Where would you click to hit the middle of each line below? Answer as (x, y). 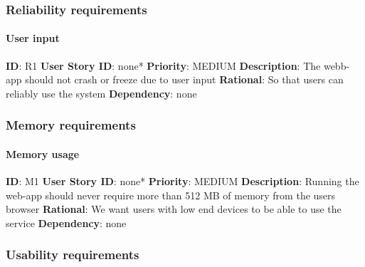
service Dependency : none (66, 222)
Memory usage (43, 153)
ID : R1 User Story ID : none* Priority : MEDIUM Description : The (163, 65)
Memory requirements (71, 125)
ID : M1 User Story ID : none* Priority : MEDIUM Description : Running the (182, 181)
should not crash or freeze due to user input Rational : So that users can (184, 79)
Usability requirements (73, 255)
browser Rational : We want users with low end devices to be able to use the (174, 209)
